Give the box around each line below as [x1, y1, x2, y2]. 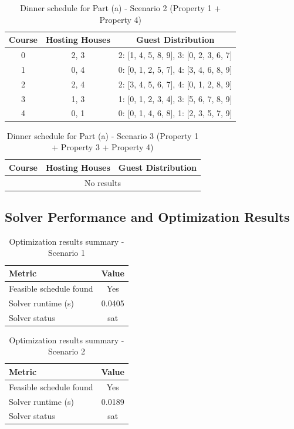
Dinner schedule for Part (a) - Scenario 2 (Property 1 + [20, 2, 221, 13]
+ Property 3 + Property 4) [52, 141, 154, 153]
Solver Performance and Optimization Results [5, 208, 290, 226]
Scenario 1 [48, 246, 85, 259]
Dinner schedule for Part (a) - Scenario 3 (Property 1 [6, 129, 199, 141]
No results [84, 176, 121, 188]
